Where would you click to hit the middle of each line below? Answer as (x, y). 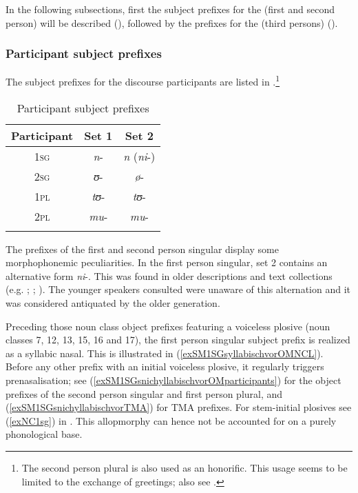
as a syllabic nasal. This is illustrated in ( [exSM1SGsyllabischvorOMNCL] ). (165, 353)
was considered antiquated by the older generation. (113, 303)
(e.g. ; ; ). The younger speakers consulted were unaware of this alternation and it (178, 289)
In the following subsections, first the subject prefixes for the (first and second (170, 9)
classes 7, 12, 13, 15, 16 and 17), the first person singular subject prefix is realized (178, 340)
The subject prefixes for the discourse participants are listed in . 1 (143, 81)
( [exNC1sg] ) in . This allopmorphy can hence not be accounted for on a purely (171, 420)
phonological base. (44, 434)
